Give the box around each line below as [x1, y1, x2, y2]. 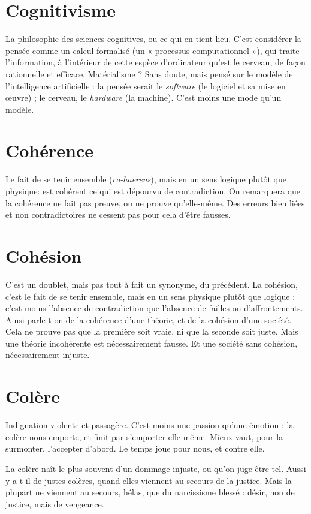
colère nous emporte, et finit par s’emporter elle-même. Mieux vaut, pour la [5, 430, 283, 443]
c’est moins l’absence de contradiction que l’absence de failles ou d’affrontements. [5, 302, 303, 314]
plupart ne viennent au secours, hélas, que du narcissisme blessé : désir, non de [5, 486, 295, 498]
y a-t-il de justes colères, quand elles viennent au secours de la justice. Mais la [5, 474, 292, 486]
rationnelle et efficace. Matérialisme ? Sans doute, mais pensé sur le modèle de [5, 67, 293, 80]
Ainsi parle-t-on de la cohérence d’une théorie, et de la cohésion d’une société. [5, 313, 292, 326]
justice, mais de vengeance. [5, 497, 104, 510]
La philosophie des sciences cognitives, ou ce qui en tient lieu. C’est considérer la [5, 32, 301, 45]
